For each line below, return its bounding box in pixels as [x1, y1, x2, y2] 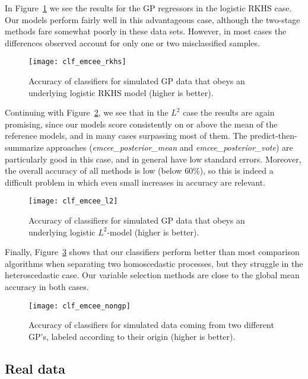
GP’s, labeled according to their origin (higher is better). [28, 330, 236, 342]
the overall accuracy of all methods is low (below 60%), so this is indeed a [5, 164, 274, 177]
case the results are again [183, 106, 275, 119]
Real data [5, 359, 65, 377]
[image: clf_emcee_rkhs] [28, 58, 126, 66]
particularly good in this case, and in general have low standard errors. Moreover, [5, 152, 301, 165]
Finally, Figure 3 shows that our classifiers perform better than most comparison [5, 246, 300, 258]
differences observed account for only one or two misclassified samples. [5, 36, 260, 49]
